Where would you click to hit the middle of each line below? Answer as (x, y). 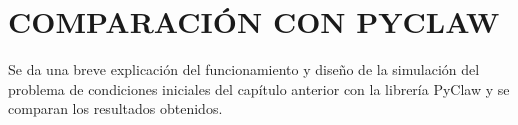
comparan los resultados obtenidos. (115, 108)
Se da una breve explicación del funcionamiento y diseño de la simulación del (244, 69)
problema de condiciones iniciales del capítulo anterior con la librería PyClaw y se (259, 88)
